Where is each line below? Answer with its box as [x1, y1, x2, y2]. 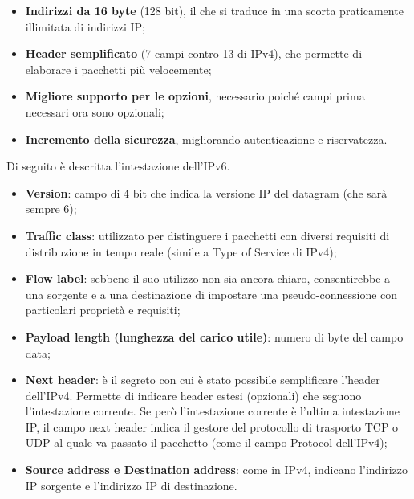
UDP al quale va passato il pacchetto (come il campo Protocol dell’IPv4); [25, 434, 388, 451]
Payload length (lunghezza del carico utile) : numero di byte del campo [25, 328, 404, 345]
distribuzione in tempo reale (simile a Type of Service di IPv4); [25, 243, 337, 260]
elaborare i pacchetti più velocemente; [25, 60, 212, 77]
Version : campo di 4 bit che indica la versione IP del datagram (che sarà [25, 184, 388, 201]
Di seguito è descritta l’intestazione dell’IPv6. [6, 157, 230, 174]
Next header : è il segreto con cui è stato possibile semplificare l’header [25, 371, 380, 388]
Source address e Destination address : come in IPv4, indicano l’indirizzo [25, 461, 408, 478]
